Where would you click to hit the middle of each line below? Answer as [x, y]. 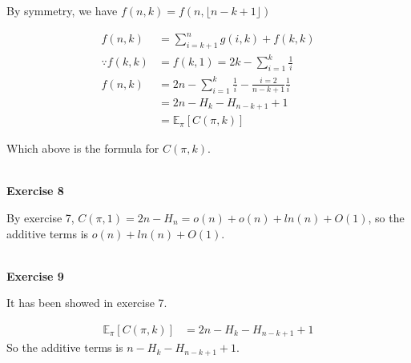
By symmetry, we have [62, 10]
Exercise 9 [35, 275]
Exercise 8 [35, 191]
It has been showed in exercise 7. [87, 303]
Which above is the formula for [83, 148]
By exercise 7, [40, 217]
